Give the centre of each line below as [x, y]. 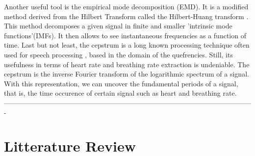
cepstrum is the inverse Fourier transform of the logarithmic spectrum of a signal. [127, 74]
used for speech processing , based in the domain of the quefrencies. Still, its [118, 54]
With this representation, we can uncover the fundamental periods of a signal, [121, 83]
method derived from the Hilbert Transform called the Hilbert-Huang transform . [126, 16]
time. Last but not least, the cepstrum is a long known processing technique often [127, 45]
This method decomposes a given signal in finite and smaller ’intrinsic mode [118, 26]
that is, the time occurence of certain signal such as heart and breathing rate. [120, 93]
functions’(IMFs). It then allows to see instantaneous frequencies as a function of [125, 35]
